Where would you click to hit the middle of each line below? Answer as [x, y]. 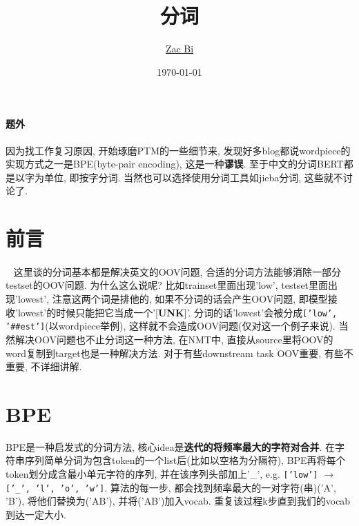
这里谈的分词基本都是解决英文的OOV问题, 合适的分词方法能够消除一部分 [177, 271]
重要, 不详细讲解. [44, 366]
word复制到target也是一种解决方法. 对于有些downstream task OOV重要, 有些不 [179, 353]
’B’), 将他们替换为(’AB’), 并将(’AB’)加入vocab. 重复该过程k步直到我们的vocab [178, 501]
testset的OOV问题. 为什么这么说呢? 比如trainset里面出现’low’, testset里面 [167, 285]
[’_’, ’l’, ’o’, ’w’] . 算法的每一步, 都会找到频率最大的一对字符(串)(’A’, [171, 487]
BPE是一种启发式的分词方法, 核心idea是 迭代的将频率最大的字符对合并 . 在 [170, 446]
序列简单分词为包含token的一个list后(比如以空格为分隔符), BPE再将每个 [185, 460]
